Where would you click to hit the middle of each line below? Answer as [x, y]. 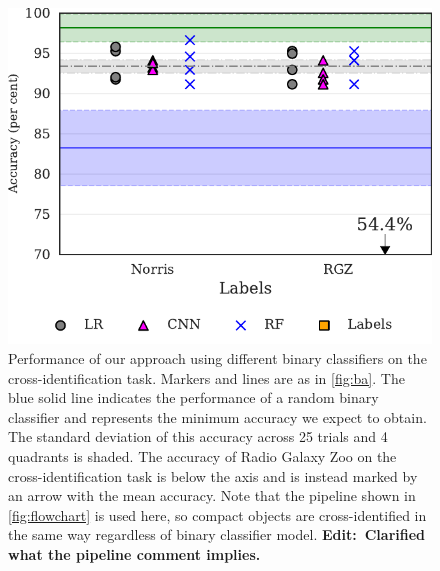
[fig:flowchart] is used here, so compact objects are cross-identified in [217, 514]
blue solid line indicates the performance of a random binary [193, 397]
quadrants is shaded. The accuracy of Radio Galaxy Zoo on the [202, 455]
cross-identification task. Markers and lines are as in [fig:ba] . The [206, 377]
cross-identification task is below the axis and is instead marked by [213, 475]
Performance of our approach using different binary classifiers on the [217, 357]
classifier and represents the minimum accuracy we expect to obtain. [217, 416]
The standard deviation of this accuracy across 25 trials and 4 [198, 436]
